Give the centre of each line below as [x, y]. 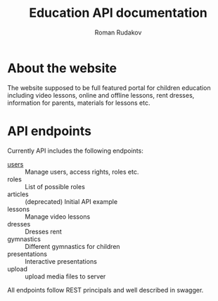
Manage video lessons [58, 217]
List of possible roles [55, 186]
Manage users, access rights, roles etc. [82, 172]
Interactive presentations [61, 261]
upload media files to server [65, 276]
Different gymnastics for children [73, 246]
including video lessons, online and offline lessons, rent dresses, [101, 95]
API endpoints [49, 131]
